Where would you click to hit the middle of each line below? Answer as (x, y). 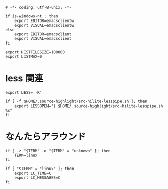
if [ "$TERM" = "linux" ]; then (40, 169)
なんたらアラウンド (46, 137)
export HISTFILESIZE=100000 (35, 52)
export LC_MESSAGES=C (37, 177)
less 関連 (24, 79)
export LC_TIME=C (33, 173)
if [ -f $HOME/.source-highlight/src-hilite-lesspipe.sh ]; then (76, 101)
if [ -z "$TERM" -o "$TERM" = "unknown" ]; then (58, 151)
